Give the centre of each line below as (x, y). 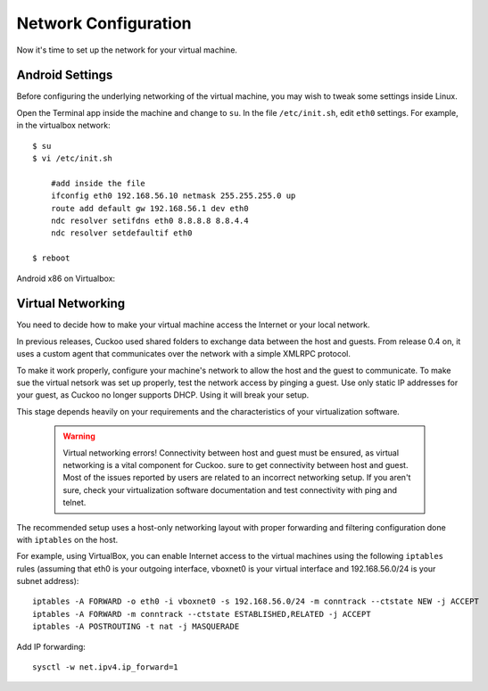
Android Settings (65, 75)
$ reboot (51, 258)
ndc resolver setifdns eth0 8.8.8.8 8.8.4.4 (149, 220)
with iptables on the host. (67, 539)
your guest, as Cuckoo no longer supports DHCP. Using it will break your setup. (163, 395)
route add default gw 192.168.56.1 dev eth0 (149, 208)
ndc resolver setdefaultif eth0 (121, 233)
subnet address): (48, 581)
